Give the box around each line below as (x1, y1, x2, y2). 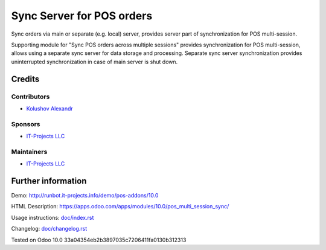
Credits (11, 74, 40, 84)
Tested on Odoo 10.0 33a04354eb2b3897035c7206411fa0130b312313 (11, 236, 187, 243)
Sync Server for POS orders (11, 9, 153, 22)
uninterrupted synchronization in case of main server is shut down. (11, 58, 178, 65)
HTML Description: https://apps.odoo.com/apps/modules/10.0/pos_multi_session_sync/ (11, 203, 229, 210)
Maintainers (11, 147, 48, 156)
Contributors (11, 92, 50, 101)
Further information (11, 176, 87, 186)
